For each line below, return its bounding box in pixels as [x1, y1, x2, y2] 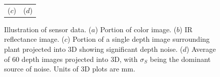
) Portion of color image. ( [95, 24, 177, 34]
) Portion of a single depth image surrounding [67, 34, 210, 44]
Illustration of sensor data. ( [4, 24, 92, 34]
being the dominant [150, 53, 211, 64]
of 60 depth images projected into [4, 53, 108, 64]
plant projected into [4, 44, 66, 54]
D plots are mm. [84, 63, 135, 74]
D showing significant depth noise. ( [71, 44, 183, 54]
